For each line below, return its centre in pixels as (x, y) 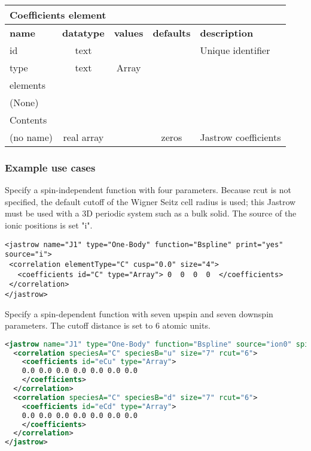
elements (28, 85)
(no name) (31, 137)
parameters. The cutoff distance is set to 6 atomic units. (108, 325)
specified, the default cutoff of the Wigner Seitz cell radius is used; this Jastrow (150, 201)
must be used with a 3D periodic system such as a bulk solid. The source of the (151, 213)
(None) (24, 102)
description (227, 33)
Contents (28, 120)
